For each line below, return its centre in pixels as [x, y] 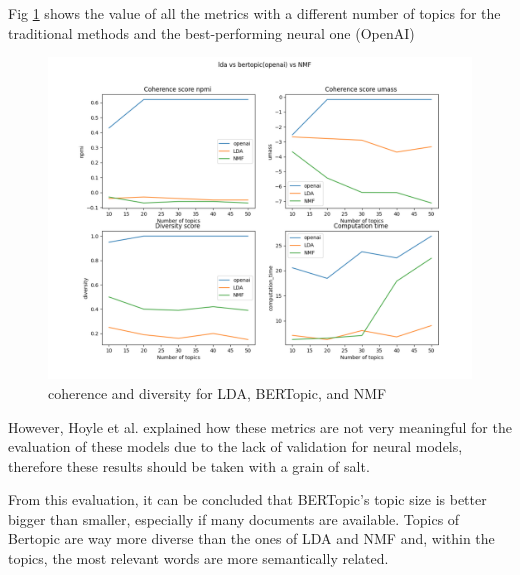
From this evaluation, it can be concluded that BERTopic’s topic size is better [247, 499]
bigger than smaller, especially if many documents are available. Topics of [234, 518]
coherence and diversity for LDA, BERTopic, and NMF [217, 392]
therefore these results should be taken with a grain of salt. [189, 465]
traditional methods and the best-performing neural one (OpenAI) [211, 32]
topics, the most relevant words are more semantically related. [198, 558]
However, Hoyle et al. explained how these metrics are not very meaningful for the [260, 426]
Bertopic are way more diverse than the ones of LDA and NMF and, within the [251, 538]
